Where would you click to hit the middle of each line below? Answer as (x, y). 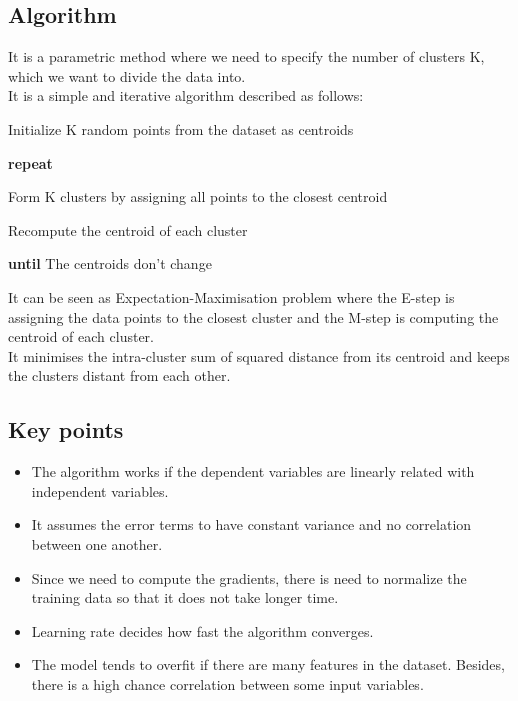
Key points (66, 429)
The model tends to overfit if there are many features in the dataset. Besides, (268, 664)
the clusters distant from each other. (119, 375)
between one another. (97, 543)
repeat (30, 162)
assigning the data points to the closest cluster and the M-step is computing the (253, 316)
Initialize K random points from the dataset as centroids (181, 128)
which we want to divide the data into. (127, 75)
